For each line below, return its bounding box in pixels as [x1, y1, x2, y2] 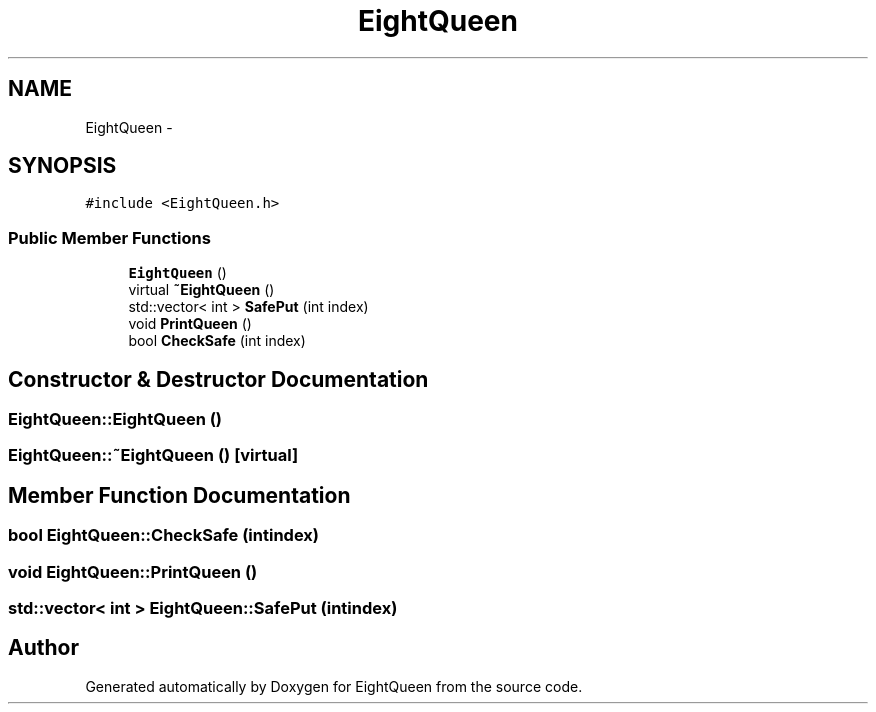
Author [8, 635, 79, 661]
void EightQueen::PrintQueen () [8, 561, 258, 582]
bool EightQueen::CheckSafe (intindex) [8, 525, 319, 546]
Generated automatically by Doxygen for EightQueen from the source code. [85, 677, 583, 695]
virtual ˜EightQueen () [128, 281, 275, 299]
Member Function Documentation [8, 482, 351, 508]
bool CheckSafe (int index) [128, 332, 306, 350]
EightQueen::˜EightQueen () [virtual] [8, 445, 299, 466]
